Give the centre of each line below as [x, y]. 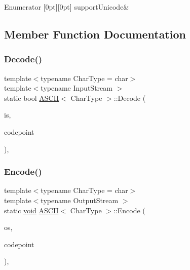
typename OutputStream [80, 200]
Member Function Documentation [95, 34]
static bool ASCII [32, 98]
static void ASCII [31, 210]
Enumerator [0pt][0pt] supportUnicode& [67, 7]
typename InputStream [77, 88]
